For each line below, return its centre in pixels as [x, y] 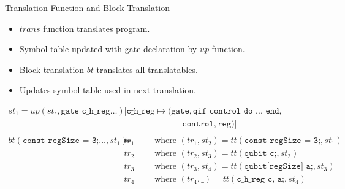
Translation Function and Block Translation [88, 7]
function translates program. [97, 28]
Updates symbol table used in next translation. [108, 90]
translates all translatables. [147, 69]
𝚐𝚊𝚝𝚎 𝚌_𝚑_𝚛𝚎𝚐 [85, 111]
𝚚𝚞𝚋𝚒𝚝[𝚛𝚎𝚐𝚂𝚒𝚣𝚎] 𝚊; [279, 167]
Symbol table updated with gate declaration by [108, 49]
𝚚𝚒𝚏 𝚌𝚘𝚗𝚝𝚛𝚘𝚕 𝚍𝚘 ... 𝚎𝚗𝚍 [236, 111]
